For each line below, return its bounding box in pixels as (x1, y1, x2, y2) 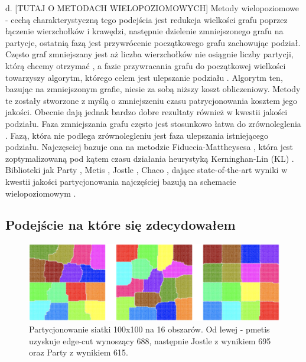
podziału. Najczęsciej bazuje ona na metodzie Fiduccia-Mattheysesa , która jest (5, 141, 294, 153)
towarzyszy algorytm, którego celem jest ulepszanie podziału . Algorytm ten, (5, 71, 283, 83)
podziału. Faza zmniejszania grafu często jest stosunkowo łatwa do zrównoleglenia (5, 117, 301, 129)
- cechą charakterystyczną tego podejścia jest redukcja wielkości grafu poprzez (5, 13, 288, 25)
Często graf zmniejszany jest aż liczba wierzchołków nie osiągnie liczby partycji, (5, 48, 294, 60)
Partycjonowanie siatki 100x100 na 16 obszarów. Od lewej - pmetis (29, 323, 270, 335)
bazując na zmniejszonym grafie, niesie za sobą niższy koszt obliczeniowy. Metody (5, 83, 301, 95)
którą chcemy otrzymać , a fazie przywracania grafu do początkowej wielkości (5, 59, 286, 71)
